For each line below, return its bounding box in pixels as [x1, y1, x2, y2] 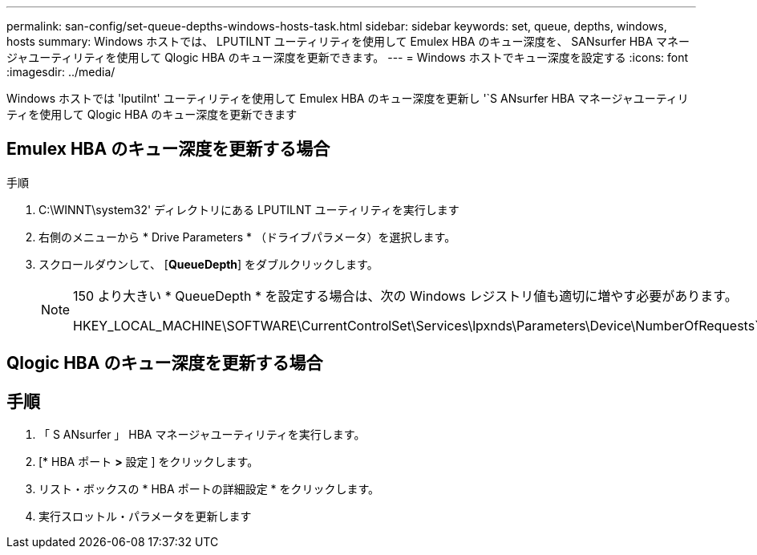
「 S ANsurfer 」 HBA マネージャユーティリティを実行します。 [38, 427, 366, 442]
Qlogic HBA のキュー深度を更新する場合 [6, 353, 323, 374]
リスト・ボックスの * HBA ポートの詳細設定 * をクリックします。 [38, 482, 380, 496]
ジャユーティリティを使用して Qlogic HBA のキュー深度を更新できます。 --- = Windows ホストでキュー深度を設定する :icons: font [6, 51, 689, 64]
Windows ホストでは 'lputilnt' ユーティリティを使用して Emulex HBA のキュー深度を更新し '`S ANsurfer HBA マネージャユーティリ [6, 91, 689, 105]
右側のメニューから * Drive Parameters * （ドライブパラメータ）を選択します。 [38, 229, 456, 244]
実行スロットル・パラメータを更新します [38, 509, 252, 524]
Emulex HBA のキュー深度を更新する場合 [6, 139, 330, 160]
